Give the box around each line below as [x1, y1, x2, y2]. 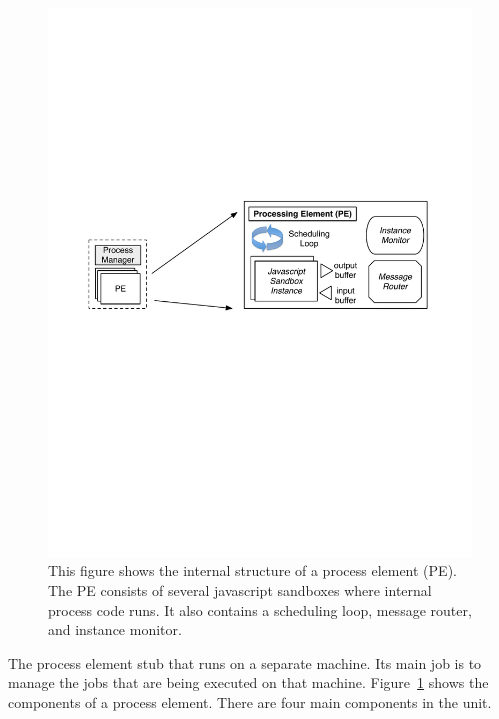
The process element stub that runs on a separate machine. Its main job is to [8, 652, 482, 673]
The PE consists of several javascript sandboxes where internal [48, 580, 432, 601]
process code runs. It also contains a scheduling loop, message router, [48, 599, 472, 620]
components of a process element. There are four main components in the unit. [8, 692, 492, 713]
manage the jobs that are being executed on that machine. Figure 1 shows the [8, 672, 489, 693]
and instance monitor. [48, 619, 182, 640]
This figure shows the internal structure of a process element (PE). [48, 560, 457, 581]
